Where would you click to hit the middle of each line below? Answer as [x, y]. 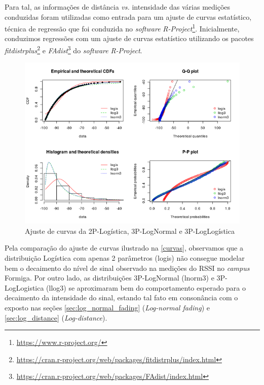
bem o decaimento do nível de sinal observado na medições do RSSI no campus [127, 268]
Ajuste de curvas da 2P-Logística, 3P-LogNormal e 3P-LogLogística [130, 231]
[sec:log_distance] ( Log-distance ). [56, 317]
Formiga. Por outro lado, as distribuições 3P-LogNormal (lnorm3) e [109, 278]
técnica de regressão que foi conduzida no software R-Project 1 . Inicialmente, [122, 28]
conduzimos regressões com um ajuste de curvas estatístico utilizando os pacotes [129, 38]
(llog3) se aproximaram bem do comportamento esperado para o [146, 287]
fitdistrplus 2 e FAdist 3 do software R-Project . [73, 49]
